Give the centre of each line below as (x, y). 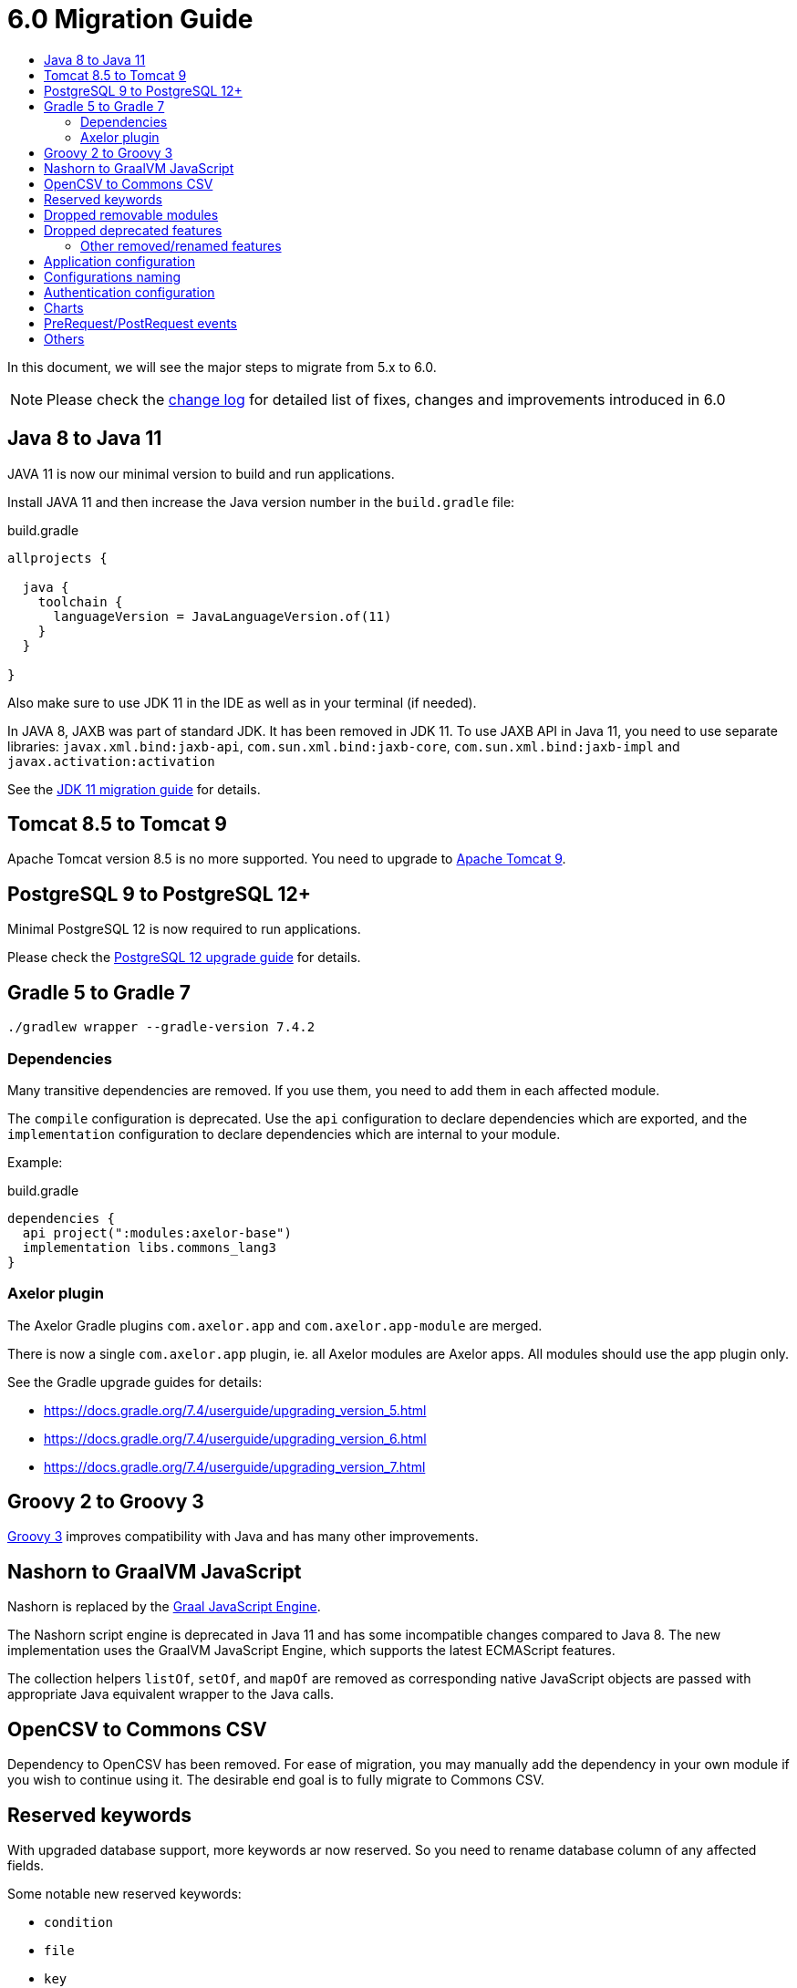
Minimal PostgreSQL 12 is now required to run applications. (184, 929)
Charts (64, 307)
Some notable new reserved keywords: (124, 1894)
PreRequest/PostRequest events (141, 323)
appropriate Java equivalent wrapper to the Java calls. (171, 1694)
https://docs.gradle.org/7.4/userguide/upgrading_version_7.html (235, 1466)
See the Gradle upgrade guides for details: (135, 1382)
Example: (35, 1162)
